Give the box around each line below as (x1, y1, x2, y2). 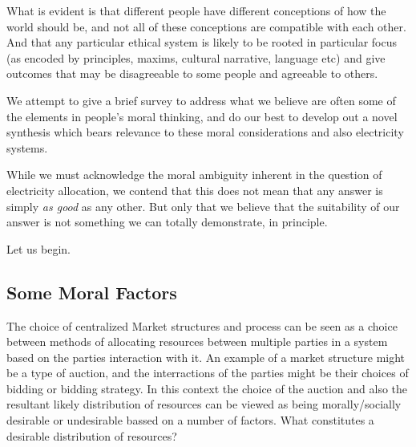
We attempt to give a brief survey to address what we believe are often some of (6, 91, 396, 108)
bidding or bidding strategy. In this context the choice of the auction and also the (6, 380, 408, 396)
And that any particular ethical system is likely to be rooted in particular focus (6, 34, 398, 51)
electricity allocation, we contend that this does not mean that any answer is (6, 181, 383, 198)
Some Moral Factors (6, 279, 177, 304)
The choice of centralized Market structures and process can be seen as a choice (6, 317, 398, 334)
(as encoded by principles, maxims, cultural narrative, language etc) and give (6, 49, 386, 66)
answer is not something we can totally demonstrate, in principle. (6, 213, 328, 230)
